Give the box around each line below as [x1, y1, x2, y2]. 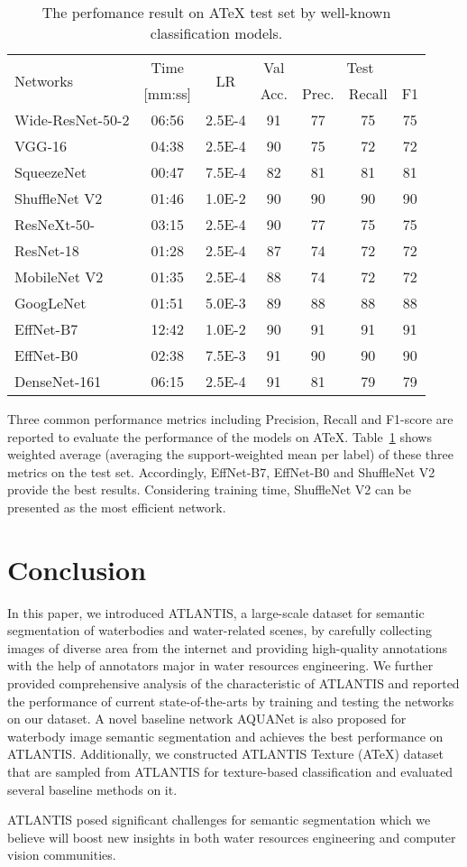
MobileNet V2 [14, 266, 104, 287]
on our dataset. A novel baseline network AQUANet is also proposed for [7, 709, 407, 728]
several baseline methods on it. [7, 779, 178, 798]
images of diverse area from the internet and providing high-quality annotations [7, 638, 448, 657]
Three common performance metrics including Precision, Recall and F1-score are [7, 410, 453, 428]
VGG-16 [14, 135, 68, 156]
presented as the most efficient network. [7, 497, 226, 516]
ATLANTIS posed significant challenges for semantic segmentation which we [7, 810, 431, 829]
